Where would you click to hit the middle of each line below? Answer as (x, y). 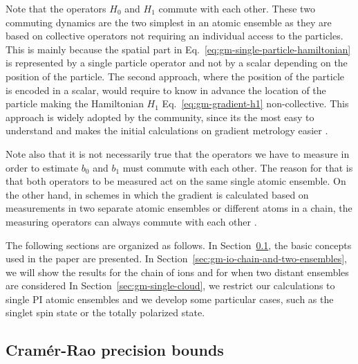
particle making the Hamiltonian (75, 103)
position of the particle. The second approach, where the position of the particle (175, 76)
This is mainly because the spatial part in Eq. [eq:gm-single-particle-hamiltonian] (178, 49)
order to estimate (42, 167)
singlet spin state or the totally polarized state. (105, 312)
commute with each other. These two (237, 8)
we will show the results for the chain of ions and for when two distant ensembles (177, 272)
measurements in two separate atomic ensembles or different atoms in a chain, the (179, 208)
